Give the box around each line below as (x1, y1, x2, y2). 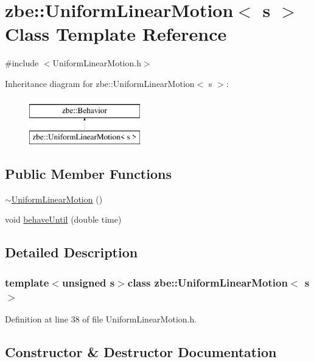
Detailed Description (5, 243, 138, 262)
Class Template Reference (5, 21, 227, 46)
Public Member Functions (5, 164, 172, 183)
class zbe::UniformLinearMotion (127, 274, 288, 290)
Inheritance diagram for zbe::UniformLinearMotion (5, 77, 195, 89)
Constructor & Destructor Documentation (5, 342, 277, 361)
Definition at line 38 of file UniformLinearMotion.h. (5, 312, 197, 325)
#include (5, 57, 39, 69)
